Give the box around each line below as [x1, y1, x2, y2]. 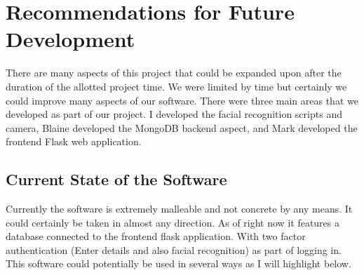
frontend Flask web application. [6, 134, 142, 149]
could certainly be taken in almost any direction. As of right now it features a [6, 215, 339, 229]
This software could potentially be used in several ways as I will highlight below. [6, 256, 351, 271]
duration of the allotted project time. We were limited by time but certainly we [6, 79, 347, 93]
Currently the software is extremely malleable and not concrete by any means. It [6, 201, 353, 216]
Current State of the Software [6, 168, 227, 190]
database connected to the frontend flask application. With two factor [6, 229, 306, 243]
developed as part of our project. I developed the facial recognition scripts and [6, 107, 342, 121]
